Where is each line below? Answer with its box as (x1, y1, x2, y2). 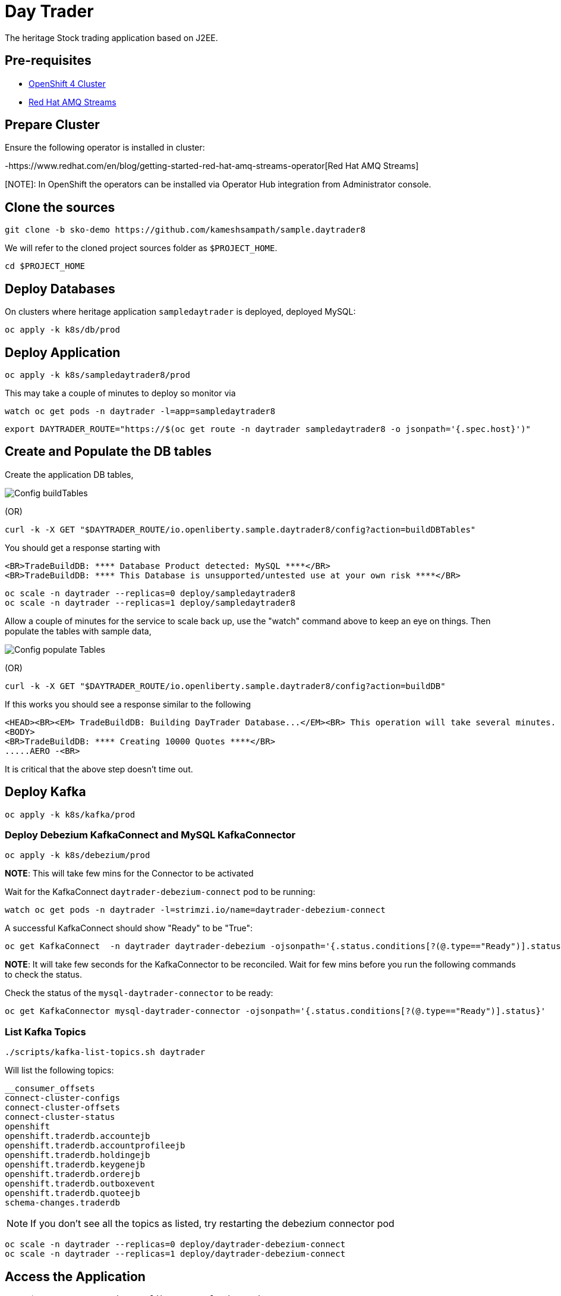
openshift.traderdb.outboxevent (5, 1179, 155, 1189)
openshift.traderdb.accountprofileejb (5, 1141, 185, 1151)
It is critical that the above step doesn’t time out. (5, 763, 193, 774)
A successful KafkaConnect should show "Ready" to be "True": (5, 923, 253, 934)
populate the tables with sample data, (5, 625, 152, 636)
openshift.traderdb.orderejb (5, 1169, 140, 1179)
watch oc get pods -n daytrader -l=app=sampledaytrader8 (5, 406, 276, 416)
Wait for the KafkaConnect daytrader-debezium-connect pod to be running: (5, 887, 316, 897)
